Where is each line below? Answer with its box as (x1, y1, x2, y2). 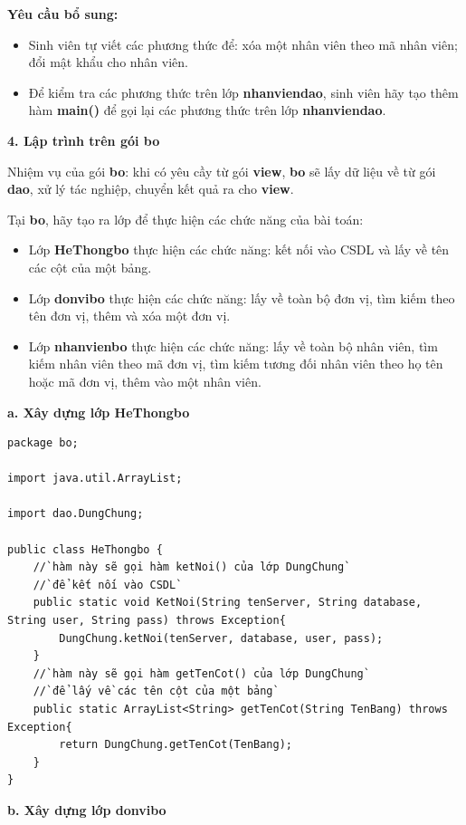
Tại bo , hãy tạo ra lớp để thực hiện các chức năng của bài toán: (7, 209, 364, 228)
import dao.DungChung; (7, 507, 144, 521)
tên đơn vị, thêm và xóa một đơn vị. (28, 306, 231, 325)
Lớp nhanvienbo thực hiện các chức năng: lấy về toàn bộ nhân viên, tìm (28, 336, 438, 355)
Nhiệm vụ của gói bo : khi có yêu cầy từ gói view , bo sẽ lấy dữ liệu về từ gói (7, 161, 436, 180)
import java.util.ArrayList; (7, 472, 183, 485)
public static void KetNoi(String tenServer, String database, (33, 596, 423, 609)
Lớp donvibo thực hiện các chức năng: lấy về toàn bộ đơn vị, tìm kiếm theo (28, 288, 455, 307)
